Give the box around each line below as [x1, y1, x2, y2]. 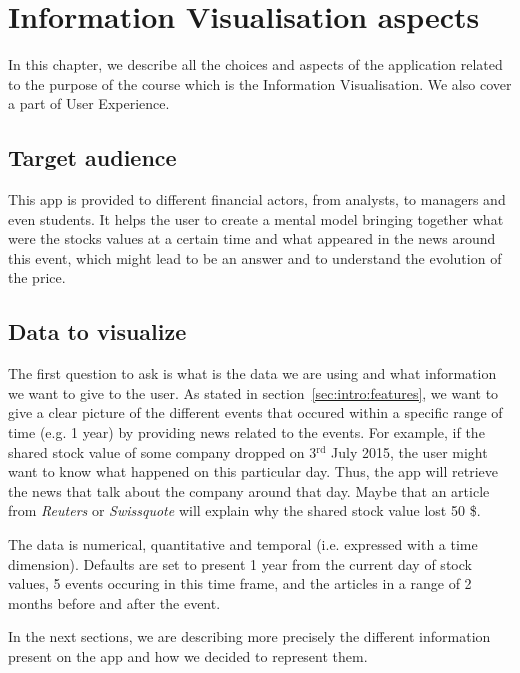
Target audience [8, 142, 177, 173]
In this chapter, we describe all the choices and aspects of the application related [8, 54, 503, 75]
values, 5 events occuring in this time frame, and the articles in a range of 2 [8, 573, 472, 594]
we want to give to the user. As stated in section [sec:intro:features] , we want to [8, 382, 499, 403]
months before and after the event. [8, 592, 221, 613]
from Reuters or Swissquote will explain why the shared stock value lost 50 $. [8, 500, 481, 521]
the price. [8, 267, 66, 288]
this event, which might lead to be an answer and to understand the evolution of [8, 247, 502, 268]
